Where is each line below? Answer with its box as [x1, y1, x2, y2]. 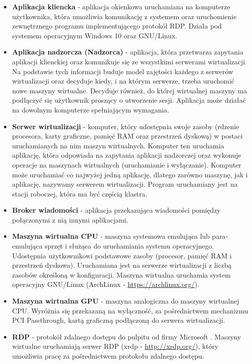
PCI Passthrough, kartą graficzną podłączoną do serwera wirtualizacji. [12, 315, 225, 325]
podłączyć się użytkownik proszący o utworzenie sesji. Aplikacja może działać [12, 95, 246, 105]
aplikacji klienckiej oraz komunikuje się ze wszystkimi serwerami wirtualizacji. [12, 56, 247, 66]
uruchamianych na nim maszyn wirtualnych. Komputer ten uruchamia [12, 140, 224, 150]
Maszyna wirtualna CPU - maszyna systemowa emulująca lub [12, 231, 210, 241]
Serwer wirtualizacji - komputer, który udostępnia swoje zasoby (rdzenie [12, 121, 239, 131]
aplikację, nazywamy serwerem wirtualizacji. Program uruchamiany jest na [12, 179, 238, 189]
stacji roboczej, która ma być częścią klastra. [12, 188, 147, 198]
